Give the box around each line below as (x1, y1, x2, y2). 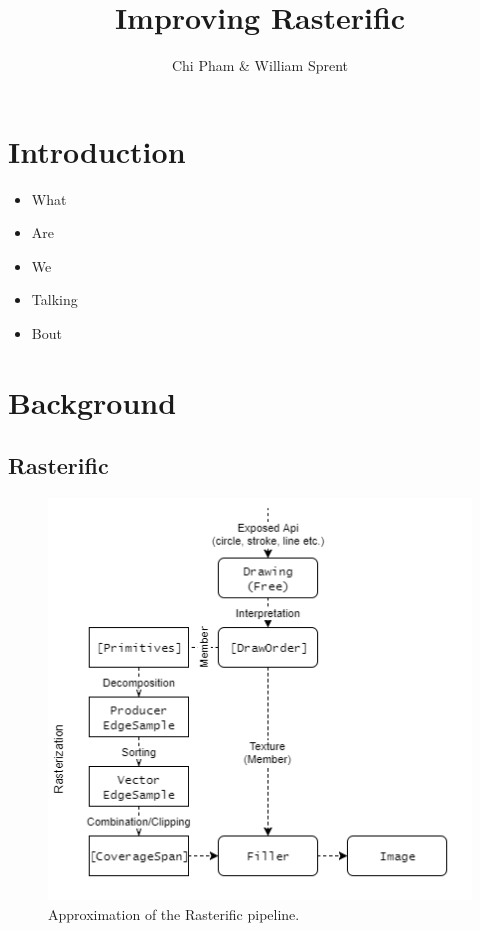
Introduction (8, 130, 186, 171)
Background (8, 381, 177, 422)
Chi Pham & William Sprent (171, 55, 349, 76)
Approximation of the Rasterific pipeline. (48, 903, 300, 924)
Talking (31, 289, 78, 310)
